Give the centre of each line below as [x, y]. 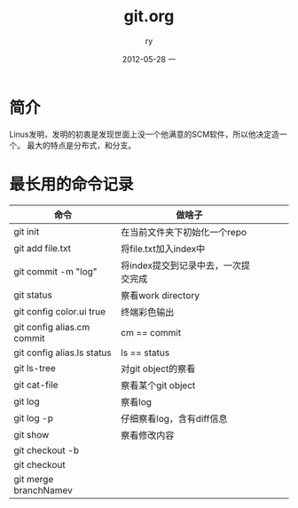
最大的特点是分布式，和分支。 [81, 145]
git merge [34, 479]
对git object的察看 [158, 369]
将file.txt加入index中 [163, 249]
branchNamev [43, 490]
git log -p [33, 417]
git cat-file [36, 385]
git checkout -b [47, 450]
